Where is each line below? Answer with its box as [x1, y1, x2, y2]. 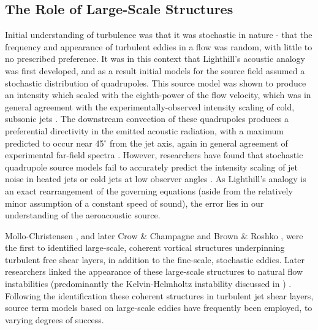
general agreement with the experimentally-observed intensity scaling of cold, [5, 100, 295, 113]
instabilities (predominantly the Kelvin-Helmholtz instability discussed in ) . [5, 277, 292, 290]
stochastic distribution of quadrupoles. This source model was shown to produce [5, 76, 306, 89]
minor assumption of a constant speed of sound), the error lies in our [5, 196, 264, 209]
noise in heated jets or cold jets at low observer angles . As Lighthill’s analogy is [5, 172, 306, 185]
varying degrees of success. [5, 313, 104, 326]
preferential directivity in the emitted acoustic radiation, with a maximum [5, 124, 284, 137]
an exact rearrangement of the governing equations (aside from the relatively [5, 184, 293, 197]
